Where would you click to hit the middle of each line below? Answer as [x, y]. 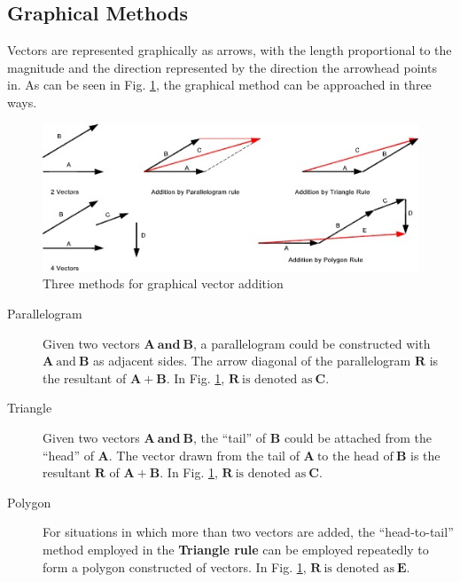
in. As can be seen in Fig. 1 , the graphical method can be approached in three [219, 85]
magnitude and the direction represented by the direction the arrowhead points [222, 67]
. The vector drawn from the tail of [204, 455]
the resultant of [85, 378]
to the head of [355, 456]
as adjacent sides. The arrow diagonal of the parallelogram [252, 361]
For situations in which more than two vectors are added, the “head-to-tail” [248, 532]
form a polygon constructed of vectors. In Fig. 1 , [175, 566]
